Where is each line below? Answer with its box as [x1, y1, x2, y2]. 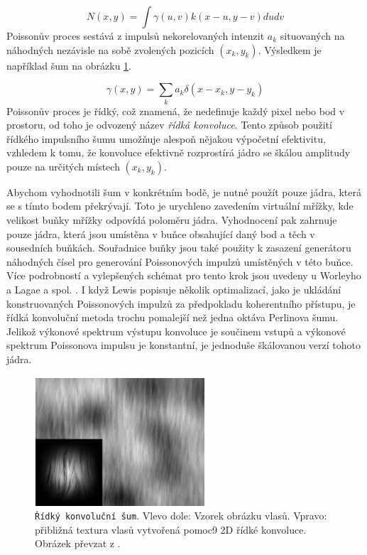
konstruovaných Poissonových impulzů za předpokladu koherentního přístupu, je [6, 296, 356, 311]
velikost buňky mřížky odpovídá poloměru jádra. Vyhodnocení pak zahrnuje [6, 212, 337, 227]
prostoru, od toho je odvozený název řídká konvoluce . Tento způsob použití [6, 117, 332, 132]
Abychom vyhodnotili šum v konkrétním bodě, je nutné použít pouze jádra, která [6, 184, 361, 199]
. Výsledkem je [258, 42, 322, 57]
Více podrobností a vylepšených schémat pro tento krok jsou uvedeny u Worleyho [6, 268, 361, 283]
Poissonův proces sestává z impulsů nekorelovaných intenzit [6, 28, 265, 43]
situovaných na [280, 28, 345, 43]
